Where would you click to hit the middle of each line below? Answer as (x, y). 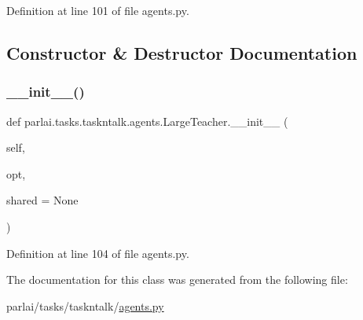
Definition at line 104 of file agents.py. (98, 253)
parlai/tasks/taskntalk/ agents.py (85, 305)
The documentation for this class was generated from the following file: (177, 280)
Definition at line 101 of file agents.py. (98, 10)
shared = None (42, 200)
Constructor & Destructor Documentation (182, 52)
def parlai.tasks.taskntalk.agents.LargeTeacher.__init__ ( (147, 121)
